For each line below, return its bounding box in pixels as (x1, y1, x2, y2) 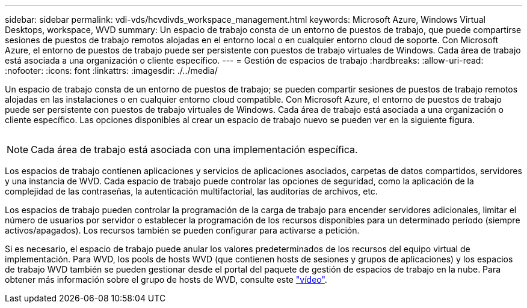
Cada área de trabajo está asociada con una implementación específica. (31, 143, 358, 156)
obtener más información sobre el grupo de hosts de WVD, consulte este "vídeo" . (5, 274, 327, 285)
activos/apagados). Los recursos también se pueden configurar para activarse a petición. (5, 225, 360, 235)
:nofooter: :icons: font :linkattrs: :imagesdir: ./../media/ (5, 65, 218, 76)
